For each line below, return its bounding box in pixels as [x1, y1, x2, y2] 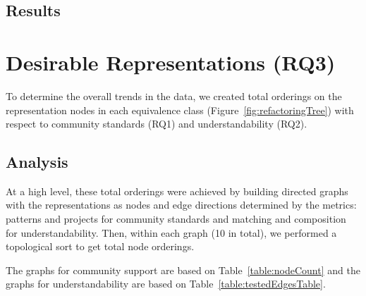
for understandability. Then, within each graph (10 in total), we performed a [6, 225, 337, 240]
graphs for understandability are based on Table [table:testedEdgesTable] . [6, 276, 326, 291]
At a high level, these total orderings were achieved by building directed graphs [6, 183, 348, 198]
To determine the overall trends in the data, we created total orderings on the [6, 88, 342, 103]
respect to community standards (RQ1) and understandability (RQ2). [6, 116, 307, 131]
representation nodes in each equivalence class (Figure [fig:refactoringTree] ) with [6, 102, 354, 117]
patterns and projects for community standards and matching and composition [6, 211, 346, 226]
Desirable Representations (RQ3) [6, 47, 336, 76]
